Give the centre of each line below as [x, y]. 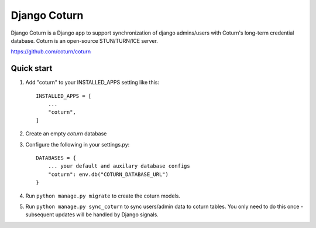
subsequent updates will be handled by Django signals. [92, 215]
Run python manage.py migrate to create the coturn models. [103, 196]
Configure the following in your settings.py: [78, 144]
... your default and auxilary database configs [119, 166]
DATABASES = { [56, 158]
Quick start [32, 68]
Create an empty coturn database [66, 134]
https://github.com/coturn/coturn [51, 52]
